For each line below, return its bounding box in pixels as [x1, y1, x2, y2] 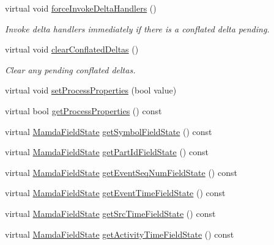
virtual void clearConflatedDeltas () [5, 43, 139, 56]
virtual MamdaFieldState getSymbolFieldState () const [5, 125, 212, 137]
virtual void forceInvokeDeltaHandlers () [5, 2, 157, 14]
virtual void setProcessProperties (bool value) [5, 84, 177, 97]
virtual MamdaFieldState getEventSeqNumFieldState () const [5, 166, 237, 178]
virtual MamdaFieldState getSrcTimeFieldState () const [5, 207, 216, 219]
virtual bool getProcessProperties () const [5, 104, 162, 117]
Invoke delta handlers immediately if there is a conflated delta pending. [5, 22, 270, 35]
